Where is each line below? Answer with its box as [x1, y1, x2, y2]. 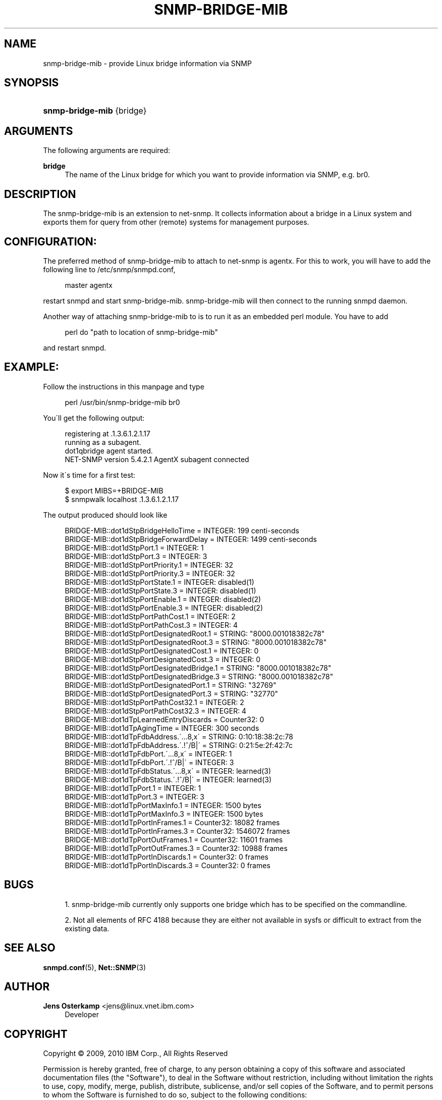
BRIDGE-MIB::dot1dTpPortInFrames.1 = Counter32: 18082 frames [65, 818, 280, 827]
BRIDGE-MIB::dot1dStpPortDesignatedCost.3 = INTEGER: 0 [65, 655, 261, 664]
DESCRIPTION [4, 187, 76, 201]
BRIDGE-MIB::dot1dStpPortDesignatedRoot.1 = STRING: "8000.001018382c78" [65, 629, 325, 638]
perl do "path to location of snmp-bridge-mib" [65, 327, 218, 336]
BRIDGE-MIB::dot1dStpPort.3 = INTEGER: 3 [65, 552, 207, 561]
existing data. [65, 924, 109, 933]
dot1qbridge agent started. [65, 446, 153, 455]
